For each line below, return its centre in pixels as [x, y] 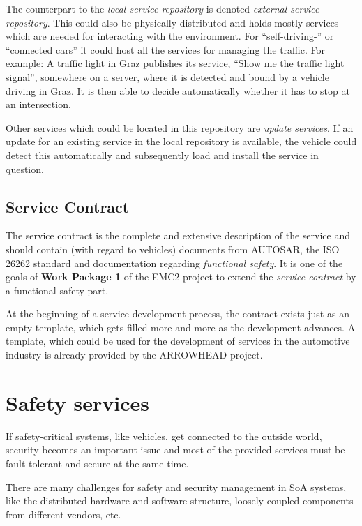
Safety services [77, 402]
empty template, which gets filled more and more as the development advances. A [181, 327]
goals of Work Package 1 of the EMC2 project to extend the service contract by [181, 277]
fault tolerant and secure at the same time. [97, 463]
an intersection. [38, 104]
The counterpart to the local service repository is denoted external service [163, 8]
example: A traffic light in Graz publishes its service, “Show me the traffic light [175, 63]
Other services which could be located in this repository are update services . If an [180, 127]
